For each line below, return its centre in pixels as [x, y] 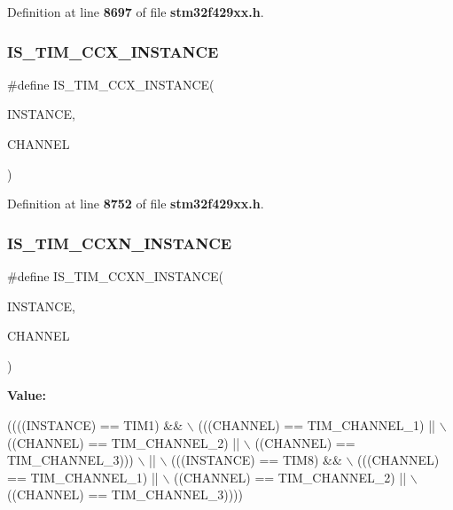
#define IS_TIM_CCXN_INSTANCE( [116, 276]
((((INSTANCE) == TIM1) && [95, 424]
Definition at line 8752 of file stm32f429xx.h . [136, 204]
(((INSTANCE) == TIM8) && [257, 460]
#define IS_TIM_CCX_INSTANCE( [111, 84]
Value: [27, 395]
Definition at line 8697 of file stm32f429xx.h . [136, 12]
